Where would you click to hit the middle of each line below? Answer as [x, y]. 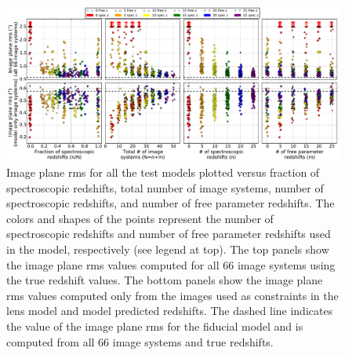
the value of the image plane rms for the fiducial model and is [155, 326]
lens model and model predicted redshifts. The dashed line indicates [170, 311]
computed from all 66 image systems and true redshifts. [140, 341]
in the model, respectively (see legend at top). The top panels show [168, 249]
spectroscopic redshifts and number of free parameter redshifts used [169, 234]
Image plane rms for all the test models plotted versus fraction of [163, 172]
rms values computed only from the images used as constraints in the [172, 295]
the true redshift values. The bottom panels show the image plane [165, 280]
